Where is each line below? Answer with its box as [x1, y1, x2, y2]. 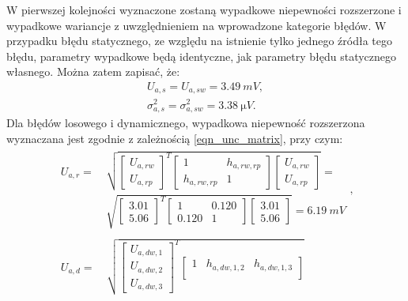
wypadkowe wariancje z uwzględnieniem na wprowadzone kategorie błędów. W [6, 17, 387, 33]
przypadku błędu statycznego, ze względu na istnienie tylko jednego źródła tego [6, 32, 392, 49]
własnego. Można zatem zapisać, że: [6, 63, 180, 80]
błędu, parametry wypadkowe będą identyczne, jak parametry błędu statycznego [6, 47, 397, 64]
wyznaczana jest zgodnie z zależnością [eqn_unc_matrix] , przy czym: [6, 130, 343, 146]
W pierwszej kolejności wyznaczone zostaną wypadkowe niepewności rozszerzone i [6, 2, 402, 17]
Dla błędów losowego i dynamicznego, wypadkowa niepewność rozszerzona [6, 115, 365, 131]
